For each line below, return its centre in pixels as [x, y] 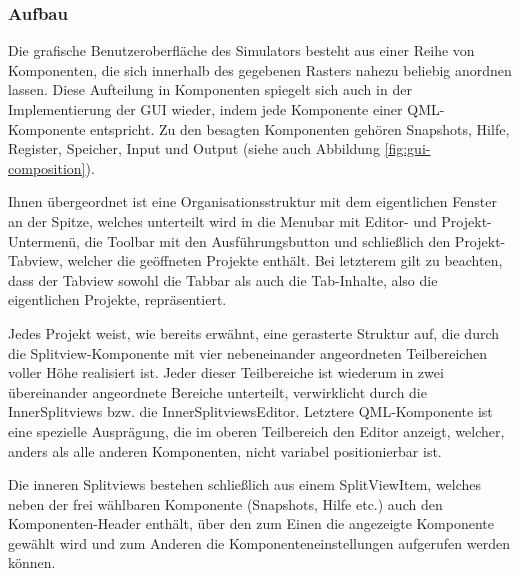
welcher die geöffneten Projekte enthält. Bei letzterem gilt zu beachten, [285, 260]
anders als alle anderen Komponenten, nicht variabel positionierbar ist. [225, 450]
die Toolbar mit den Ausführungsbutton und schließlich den [267, 240]
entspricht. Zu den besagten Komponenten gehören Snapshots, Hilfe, [300, 128]
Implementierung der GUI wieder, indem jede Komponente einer [205, 109]
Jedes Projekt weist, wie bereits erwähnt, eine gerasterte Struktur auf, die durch [254, 332]
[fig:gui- [407, 148]
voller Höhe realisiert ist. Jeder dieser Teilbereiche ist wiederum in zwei [226, 372]
